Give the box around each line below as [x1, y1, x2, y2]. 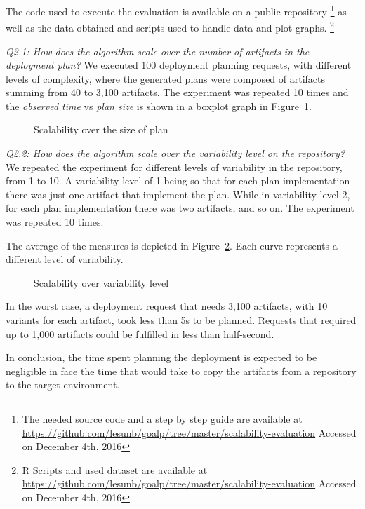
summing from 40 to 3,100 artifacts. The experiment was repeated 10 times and [6, 85, 349, 100]
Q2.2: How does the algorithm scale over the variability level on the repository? [6, 146, 345, 161]
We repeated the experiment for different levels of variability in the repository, [6, 159, 343, 174]
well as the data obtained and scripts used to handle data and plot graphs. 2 [6, 18, 334, 34]
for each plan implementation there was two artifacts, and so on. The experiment [6, 201, 354, 215]
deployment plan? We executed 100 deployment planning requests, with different [6, 57, 352, 72]
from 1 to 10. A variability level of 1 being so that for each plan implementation [6, 173, 350, 188]
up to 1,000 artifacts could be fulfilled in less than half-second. [6, 326, 274, 341]
